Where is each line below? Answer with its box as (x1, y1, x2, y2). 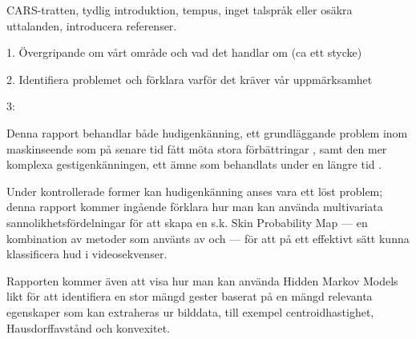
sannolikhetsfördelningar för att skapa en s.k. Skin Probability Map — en (6, 213, 368, 230)
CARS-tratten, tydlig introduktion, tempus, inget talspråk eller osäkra (6, 2, 353, 18)
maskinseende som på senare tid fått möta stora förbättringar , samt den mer (6, 140, 387, 157)
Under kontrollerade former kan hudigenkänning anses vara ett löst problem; (6, 182, 383, 199)
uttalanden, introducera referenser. (6, 17, 177, 34)
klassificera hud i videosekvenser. (6, 245, 168, 262)
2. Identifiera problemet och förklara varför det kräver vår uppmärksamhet (6, 70, 373, 87)
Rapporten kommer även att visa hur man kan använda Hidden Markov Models (6, 272, 398, 289)
